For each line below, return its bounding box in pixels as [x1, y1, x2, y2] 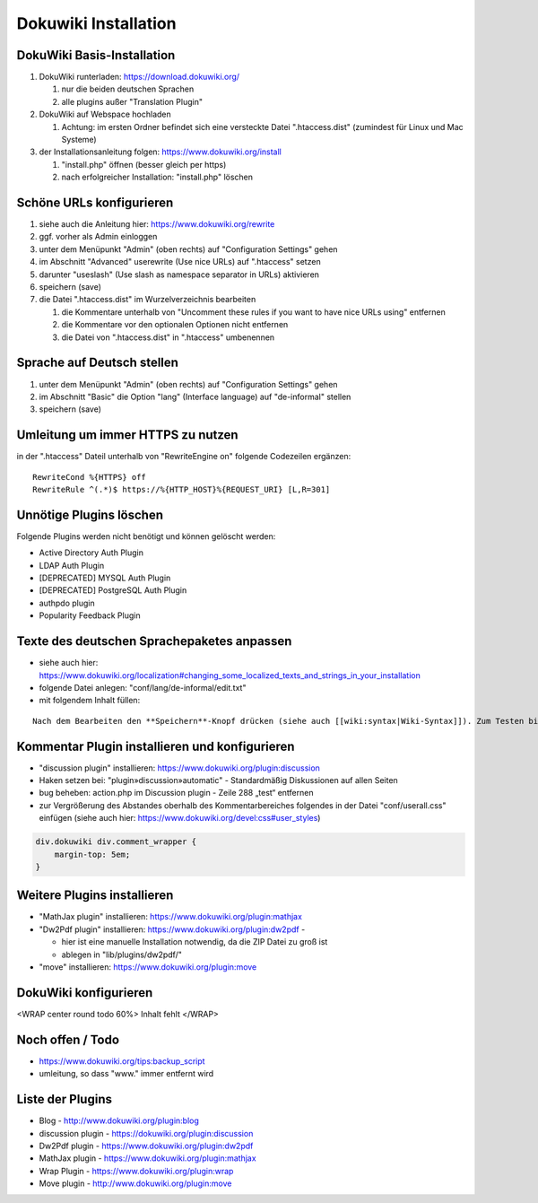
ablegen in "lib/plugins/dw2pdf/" [61, 949, 183, 960]
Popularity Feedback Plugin [39, 610, 141, 621]
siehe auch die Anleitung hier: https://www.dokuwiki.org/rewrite [39, 219, 275, 230]
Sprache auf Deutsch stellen [16, 355, 179, 370]
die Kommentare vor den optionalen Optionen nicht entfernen [61, 319, 289, 330]
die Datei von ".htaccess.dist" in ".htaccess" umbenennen [61, 332, 275, 343]
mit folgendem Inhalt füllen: [39, 695, 141, 706]
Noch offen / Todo [16, 1032, 120, 1047]
